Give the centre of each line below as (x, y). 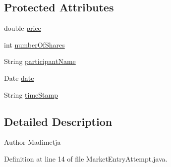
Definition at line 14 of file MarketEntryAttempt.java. (86, 158)
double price (23, 28)
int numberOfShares (34, 44)
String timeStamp (31, 94)
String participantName (40, 61)
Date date (19, 78)
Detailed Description (58, 121)
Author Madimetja (32, 142)
